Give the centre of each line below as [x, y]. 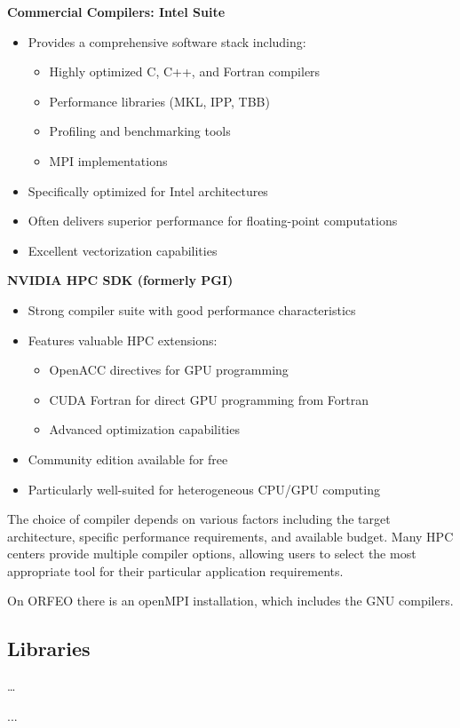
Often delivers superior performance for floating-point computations [213, 221]
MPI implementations [108, 160]
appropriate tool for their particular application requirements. [175, 570]
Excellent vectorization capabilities [123, 250]
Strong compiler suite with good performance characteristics [192, 309]
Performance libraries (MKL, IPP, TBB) [159, 101]
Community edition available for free [128, 459]
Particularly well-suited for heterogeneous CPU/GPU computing [204, 489]
